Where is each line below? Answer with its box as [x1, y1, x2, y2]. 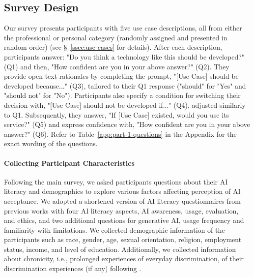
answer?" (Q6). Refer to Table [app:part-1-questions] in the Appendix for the [4, 128, 237, 139]
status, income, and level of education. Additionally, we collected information [4, 244, 236, 254]
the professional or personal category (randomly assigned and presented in [4, 32, 227, 42]
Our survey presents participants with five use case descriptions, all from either [4, 23, 242, 33]
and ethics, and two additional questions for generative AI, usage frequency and [4, 215, 244, 225]
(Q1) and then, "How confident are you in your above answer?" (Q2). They [4, 61, 229, 71]
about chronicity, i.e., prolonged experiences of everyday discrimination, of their [4, 253, 244, 264]
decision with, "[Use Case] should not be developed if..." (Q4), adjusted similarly [4, 99, 246, 110]
